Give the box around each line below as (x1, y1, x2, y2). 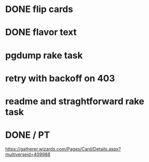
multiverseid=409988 (5, 151, 51, 157)
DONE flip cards (5, 4, 73, 15)
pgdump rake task (5, 49, 83, 61)
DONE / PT (5, 129, 51, 141)
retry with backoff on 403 (5, 72, 115, 84)
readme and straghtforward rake (5, 96, 145, 107)
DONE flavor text (5, 27, 77, 38)
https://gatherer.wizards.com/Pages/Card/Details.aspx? (5, 146, 121, 152)
